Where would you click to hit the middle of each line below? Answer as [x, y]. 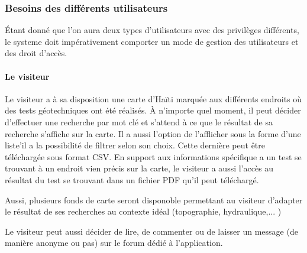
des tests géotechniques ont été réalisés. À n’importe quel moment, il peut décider [153, 110]
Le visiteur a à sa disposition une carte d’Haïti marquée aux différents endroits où [153, 98]
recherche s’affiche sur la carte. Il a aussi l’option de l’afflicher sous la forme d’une [153, 133]
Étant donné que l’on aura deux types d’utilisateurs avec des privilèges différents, [152, 30]
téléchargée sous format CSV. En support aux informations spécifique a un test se [153, 156]
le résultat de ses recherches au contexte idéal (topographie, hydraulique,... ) [143, 211]
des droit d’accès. [36, 53]
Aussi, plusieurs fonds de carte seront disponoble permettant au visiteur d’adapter [154, 200]
